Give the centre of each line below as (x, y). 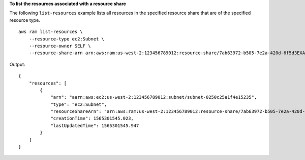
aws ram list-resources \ (51, 32)
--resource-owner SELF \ (60, 46)
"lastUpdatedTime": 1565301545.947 (95, 126)
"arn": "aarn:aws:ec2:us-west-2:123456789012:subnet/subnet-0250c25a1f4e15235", (154, 97)
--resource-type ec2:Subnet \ (66, 39)
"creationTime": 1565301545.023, (92, 118)
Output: (17, 64)
